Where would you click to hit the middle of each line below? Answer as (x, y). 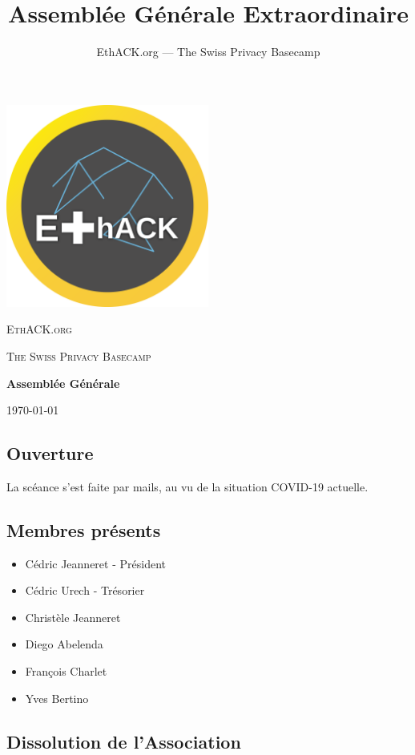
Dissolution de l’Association (124, 741)
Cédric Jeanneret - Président (95, 563)
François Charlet (66, 671)
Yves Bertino (57, 698)
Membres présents (84, 529)
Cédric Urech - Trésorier (85, 590)
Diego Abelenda (64, 644)
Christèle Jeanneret (73, 617)
